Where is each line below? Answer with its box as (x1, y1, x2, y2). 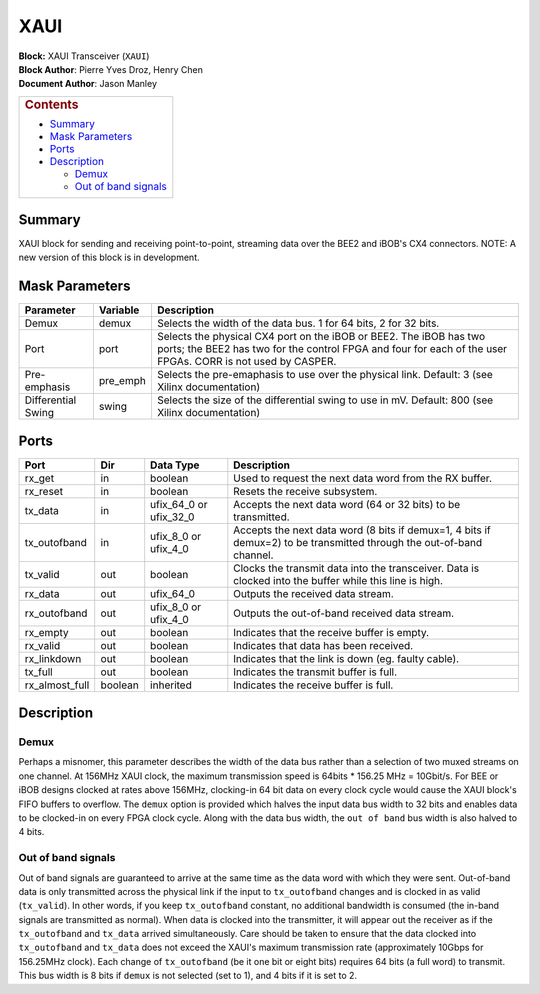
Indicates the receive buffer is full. (233, 678, 394, 692)
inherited (150, 678, 192, 692)
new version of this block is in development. (18, 251, 200, 264)
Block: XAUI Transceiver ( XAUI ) (18, 50, 150, 62)
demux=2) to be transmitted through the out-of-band (233, 535, 483, 549)
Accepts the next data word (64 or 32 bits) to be (233, 497, 461, 511)
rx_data (24, 586, 60, 600)
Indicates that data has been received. (233, 638, 414, 652)
